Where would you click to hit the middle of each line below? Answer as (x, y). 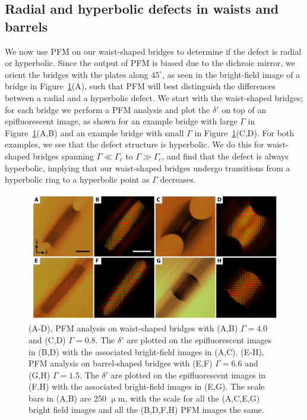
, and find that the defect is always (225, 156)
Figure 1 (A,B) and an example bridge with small (94, 132)
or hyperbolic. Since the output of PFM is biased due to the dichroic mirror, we (150, 63)
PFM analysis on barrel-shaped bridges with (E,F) (121, 363)
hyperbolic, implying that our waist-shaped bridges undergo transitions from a (148, 167)
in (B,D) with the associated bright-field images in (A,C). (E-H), (146, 351)
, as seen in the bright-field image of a (231, 74)
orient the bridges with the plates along (77, 74)
